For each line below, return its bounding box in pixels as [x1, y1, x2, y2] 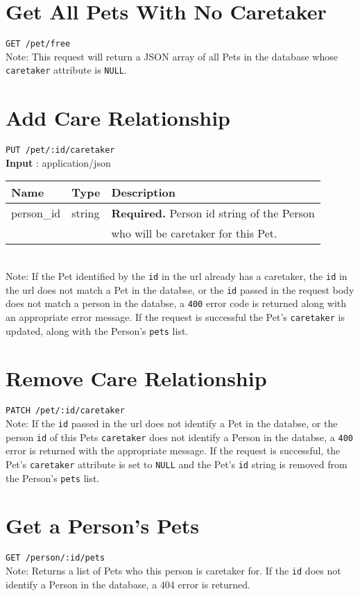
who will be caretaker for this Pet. [111, 225, 277, 242]
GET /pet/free [6, 39, 71, 49]
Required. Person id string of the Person [111, 205, 315, 222]
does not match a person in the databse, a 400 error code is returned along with [6, 296, 347, 311]
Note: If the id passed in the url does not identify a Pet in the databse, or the [6, 416, 338, 431]
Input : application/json [6, 155, 111, 169]
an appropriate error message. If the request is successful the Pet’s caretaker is [6, 309, 345, 324]
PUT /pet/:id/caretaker [6, 145, 115, 156]
